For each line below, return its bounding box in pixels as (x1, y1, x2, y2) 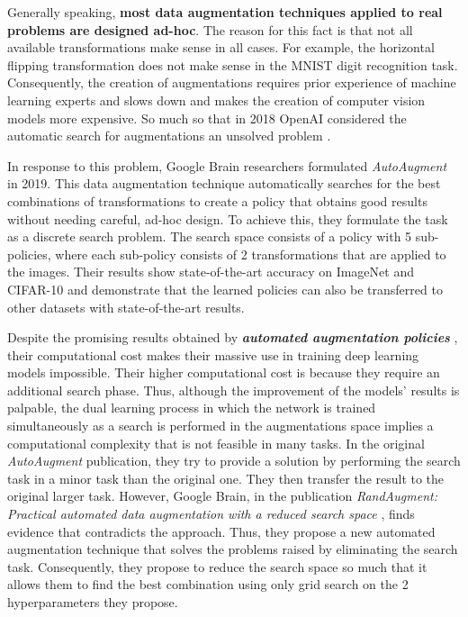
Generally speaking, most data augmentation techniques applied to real (7, 3, 443, 21)
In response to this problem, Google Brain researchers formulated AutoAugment (7, 156, 447, 175)
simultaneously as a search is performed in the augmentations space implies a (7, 416, 434, 435)
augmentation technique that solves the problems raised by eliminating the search (7, 540, 458, 558)
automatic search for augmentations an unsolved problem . (7, 126, 331, 145)
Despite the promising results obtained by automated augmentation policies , (7, 328, 458, 347)
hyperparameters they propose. (7, 593, 178, 611)
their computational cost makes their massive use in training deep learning (7, 345, 419, 364)
